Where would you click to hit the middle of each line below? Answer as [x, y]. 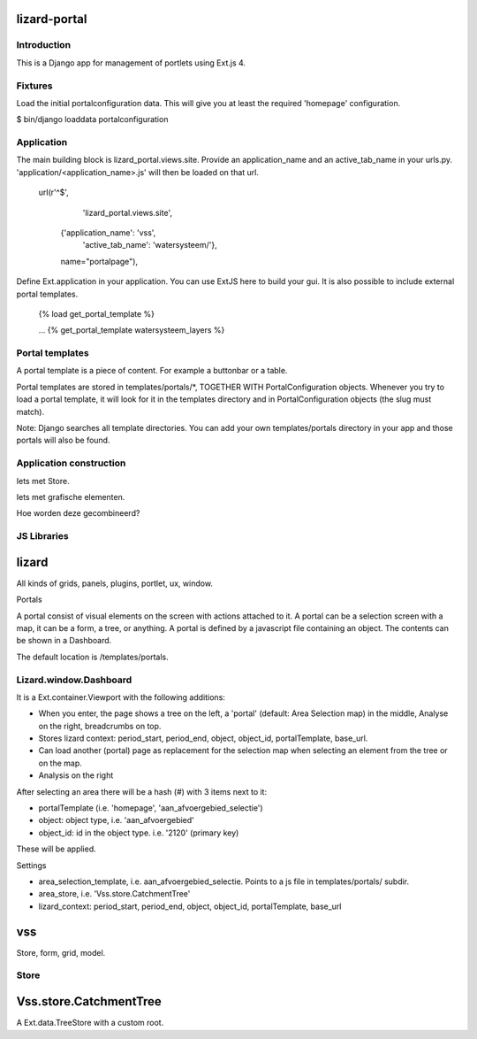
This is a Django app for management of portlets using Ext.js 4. [131, 63]
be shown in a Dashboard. [64, 641]
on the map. [61, 763]
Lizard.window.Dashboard [74, 680]
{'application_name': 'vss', [108, 233]
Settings [31, 865]
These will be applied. [56, 849]
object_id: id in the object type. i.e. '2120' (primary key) [139, 833]
